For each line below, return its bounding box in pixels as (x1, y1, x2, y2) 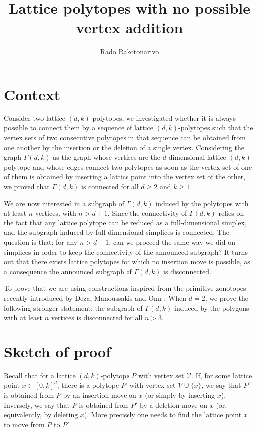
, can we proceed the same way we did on (109, 236, 235, 247)
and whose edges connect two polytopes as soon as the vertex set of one (32, 161, 252, 172)
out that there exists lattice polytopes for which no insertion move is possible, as (4, 256, 250, 267)
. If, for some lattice (191, 370, 252, 380)
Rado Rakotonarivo (100, 46, 159, 57)
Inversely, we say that (4, 399, 70, 410)
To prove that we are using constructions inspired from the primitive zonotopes (4, 283, 246, 293)
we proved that (4, 181, 50, 191)
